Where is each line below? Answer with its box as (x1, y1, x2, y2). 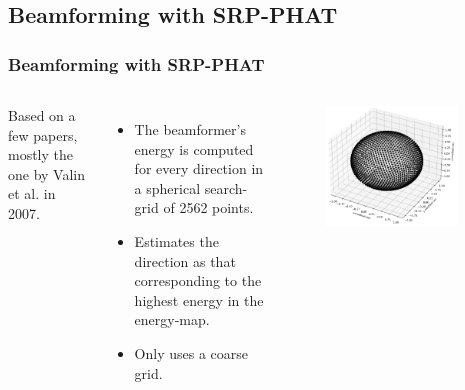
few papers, (8, 124, 78, 145)
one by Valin (8, 163, 86, 184)
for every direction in (134, 158, 264, 179)
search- (204, 177, 248, 198)
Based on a (8, 105, 76, 125)
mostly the (8, 144, 74, 165)
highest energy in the (134, 289, 264, 310)
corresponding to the (134, 270, 262, 291)
